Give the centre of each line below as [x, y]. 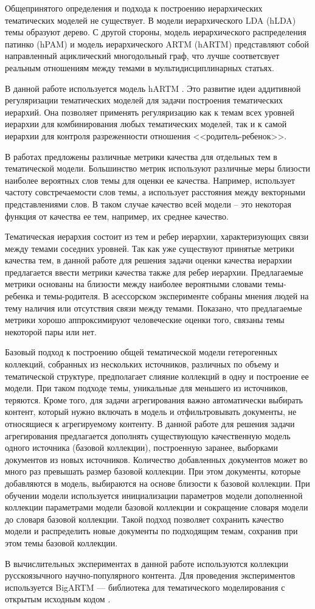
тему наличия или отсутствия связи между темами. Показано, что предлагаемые [154, 308]
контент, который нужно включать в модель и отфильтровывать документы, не [151, 412]
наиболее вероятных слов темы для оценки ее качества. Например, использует [150, 180]
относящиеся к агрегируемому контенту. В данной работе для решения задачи [150, 423]
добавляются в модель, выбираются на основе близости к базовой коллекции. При [157, 483]
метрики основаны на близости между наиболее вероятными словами [133, 284]
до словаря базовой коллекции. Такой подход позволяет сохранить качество [144, 519]
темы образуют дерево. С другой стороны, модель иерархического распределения [156, 32]
